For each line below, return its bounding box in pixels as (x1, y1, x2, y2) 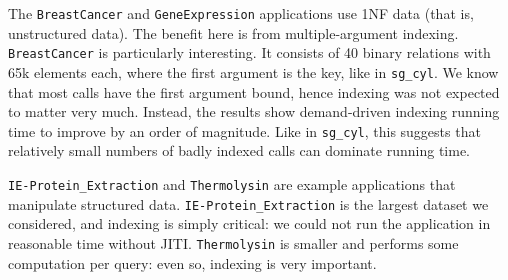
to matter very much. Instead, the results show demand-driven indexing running (8, 101, 500, 122)
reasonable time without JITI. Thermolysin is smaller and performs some (8, 232, 459, 253)
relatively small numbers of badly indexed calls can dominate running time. (8, 140, 470, 161)
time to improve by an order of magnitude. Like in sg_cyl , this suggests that (8, 120, 481, 141)
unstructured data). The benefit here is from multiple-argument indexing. (8, 22, 459, 43)
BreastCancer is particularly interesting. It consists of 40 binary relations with (8, 42, 491, 63)
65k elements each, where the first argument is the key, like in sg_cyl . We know (8, 61, 499, 82)
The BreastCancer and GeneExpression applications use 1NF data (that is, (8, 3, 474, 23)
